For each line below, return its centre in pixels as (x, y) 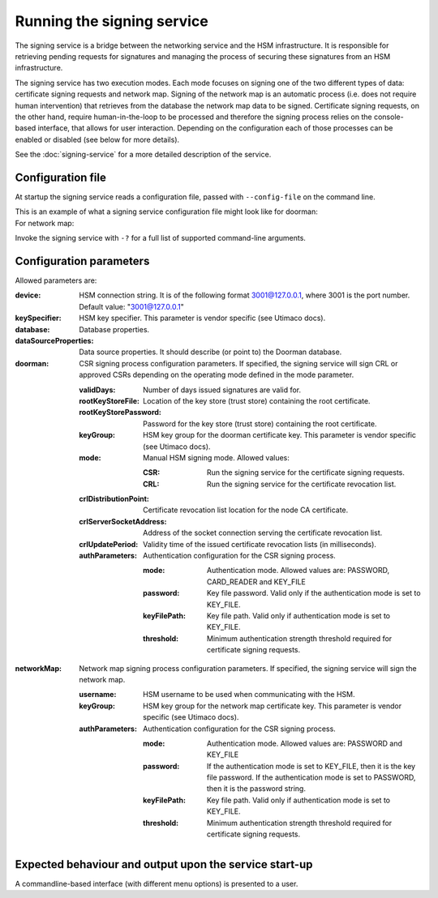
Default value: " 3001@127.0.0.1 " (131, 306)
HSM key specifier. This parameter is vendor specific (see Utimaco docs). (202, 318)
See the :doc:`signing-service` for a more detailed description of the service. (143, 155)
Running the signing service (112, 21)
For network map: (45, 223)
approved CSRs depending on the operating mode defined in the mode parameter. (217, 375)
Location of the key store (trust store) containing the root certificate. (257, 400)
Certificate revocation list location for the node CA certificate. (246, 510)
